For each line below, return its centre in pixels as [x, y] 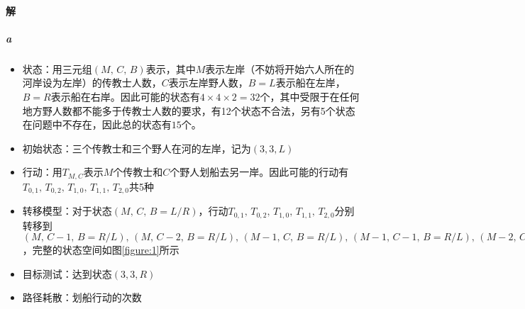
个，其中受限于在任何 [310, 96]
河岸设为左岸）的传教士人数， [92, 83]
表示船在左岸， [310, 83]
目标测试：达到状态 [67, 273]
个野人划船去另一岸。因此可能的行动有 [259, 172]
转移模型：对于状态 [67, 211]
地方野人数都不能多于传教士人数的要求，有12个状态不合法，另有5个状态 [189, 110]
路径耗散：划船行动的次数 [82, 297]
